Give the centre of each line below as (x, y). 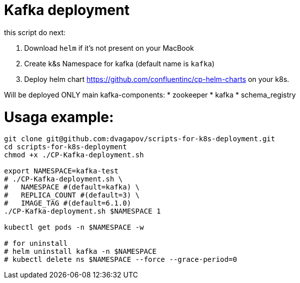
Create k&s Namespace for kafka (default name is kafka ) (119, 63)
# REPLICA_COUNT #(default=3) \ (72, 195)
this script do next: (35, 32)
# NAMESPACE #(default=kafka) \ (72, 187)
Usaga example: (59, 117)
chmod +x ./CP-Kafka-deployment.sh (74, 155)
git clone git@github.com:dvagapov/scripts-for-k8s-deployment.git (140, 139)
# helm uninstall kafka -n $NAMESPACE (80, 252)
